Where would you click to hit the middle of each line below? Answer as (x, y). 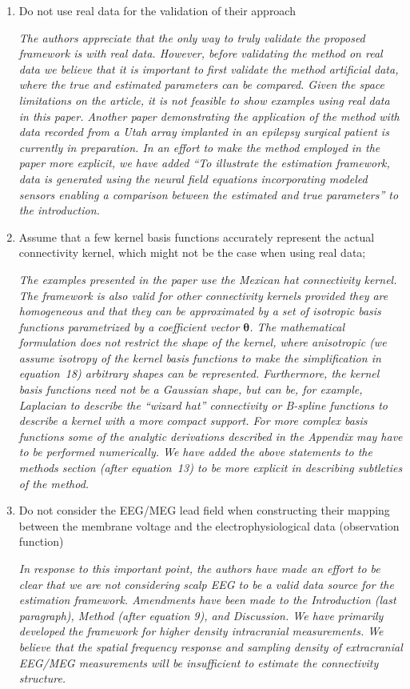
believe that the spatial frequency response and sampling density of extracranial (211, 646)
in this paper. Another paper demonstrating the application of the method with (209, 116)
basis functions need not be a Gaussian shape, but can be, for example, (191, 389)
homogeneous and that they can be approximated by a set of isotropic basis (200, 311)
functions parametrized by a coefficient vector (129, 326)
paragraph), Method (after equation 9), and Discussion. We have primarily (201, 615)
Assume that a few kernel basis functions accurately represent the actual (197, 236)
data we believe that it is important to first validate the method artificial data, (209, 68)
